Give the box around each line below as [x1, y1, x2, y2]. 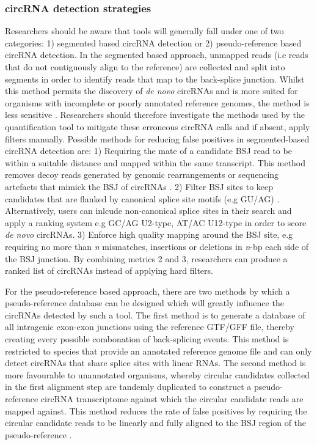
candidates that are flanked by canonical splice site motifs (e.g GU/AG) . [5, 192, 280, 205]
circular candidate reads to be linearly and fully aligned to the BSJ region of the [5, 416, 307, 429]
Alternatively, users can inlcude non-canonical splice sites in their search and [5, 204, 292, 217]
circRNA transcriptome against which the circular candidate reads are [40, 392, 304, 405]
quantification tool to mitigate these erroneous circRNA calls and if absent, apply [5, 120, 310, 133]
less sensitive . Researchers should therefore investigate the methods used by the [5, 108, 305, 121]
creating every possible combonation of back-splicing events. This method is [5, 333, 289, 345]
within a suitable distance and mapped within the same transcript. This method [5, 156, 306, 169]
